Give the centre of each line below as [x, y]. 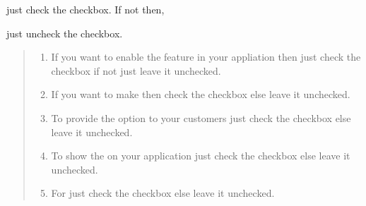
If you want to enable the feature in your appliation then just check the [206, 57]
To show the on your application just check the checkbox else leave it [201, 156]
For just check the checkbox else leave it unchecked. [163, 193]
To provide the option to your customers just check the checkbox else [201, 117]
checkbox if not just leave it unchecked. [136, 70]
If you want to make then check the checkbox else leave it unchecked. [201, 94]
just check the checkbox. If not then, [85, 9]
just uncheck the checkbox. [65, 33]
